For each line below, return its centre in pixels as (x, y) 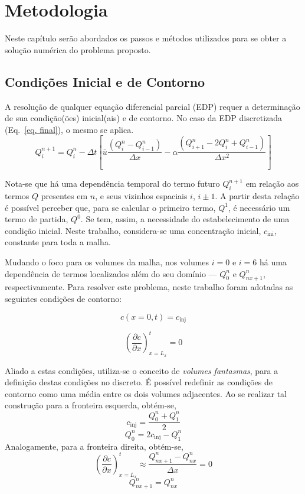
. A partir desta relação (257, 195)
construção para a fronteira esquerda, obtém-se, (91, 405)
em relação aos (272, 183)
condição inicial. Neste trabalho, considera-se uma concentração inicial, (133, 230)
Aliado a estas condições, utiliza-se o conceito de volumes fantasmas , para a (142, 370)
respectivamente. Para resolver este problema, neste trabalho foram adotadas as (149, 287)
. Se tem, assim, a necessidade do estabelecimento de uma (185, 219)
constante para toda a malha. (58, 242)
